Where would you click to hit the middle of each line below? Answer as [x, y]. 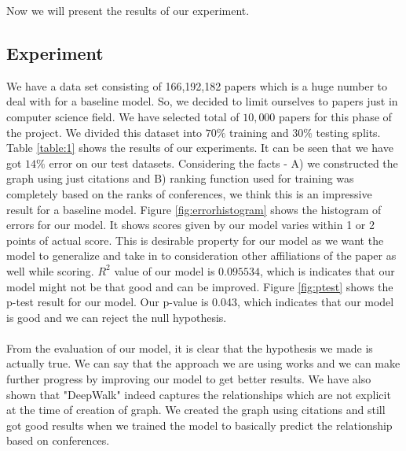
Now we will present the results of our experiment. [128, 10]
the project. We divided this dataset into [104, 132]
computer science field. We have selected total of [123, 116]
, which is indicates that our [327, 270]
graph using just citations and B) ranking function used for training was [180, 178]
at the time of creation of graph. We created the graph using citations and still [196, 410]
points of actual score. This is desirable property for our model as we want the [195, 240]
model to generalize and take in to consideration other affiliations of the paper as [201, 255]
